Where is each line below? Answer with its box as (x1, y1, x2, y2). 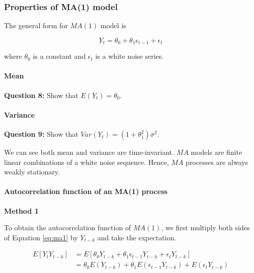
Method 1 (4, 205, 39, 216)
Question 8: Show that (4, 89, 78, 100)
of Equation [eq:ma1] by (4, 232, 78, 242)
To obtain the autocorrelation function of (4, 222, 131, 233)
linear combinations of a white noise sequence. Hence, (4, 156, 169, 167)
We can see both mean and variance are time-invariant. (4, 147, 175, 157)
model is (100, 20, 126, 31)
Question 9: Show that (4, 129, 78, 139)
